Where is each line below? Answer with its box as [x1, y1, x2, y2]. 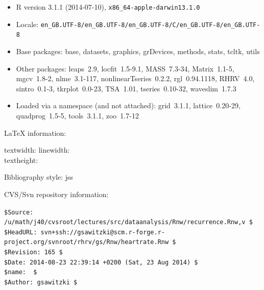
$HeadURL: [4, 228, 37, 236]
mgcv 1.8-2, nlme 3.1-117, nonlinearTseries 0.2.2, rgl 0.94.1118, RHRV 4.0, [16, 73, 255, 84]
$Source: [4, 208, 34, 216]
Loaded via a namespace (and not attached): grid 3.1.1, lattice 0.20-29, [16, 100, 241, 111]
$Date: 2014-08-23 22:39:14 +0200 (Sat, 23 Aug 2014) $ [4, 258, 198, 266]
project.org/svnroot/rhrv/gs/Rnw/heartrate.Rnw [4, 238, 169, 246]
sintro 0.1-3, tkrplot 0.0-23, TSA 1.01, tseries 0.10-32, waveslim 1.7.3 [16, 83, 236, 93]
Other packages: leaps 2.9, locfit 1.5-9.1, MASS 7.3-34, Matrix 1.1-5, [16, 63, 234, 74]
